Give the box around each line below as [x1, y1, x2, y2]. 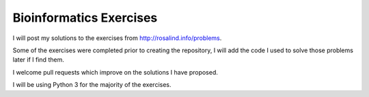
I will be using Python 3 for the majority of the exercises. [12, 81, 172, 89]
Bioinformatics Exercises [12, 10, 158, 25]
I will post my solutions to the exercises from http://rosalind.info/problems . [12, 34, 222, 42]
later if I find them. [12, 56, 64, 64]
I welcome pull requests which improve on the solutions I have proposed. [12, 68, 219, 76]
